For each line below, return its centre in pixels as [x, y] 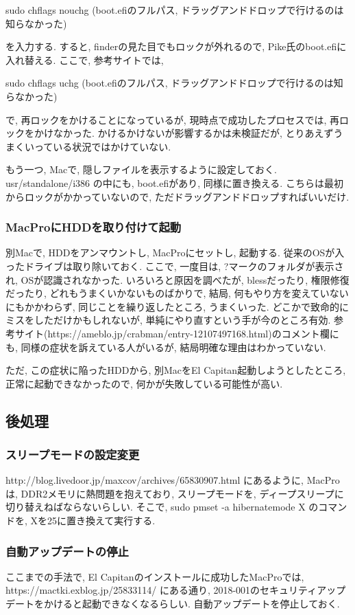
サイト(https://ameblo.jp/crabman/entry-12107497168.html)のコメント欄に [177, 333]
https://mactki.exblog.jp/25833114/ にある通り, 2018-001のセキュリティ [161, 590]
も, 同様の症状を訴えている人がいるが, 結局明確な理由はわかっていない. [166, 347]
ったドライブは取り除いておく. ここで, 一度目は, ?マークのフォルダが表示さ [175, 266]
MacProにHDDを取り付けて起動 [94, 227]
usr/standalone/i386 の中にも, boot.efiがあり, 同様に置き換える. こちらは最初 [174, 182]
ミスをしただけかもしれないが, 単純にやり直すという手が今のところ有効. [168, 320]
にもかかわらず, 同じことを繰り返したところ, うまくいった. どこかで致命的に [177, 306]
